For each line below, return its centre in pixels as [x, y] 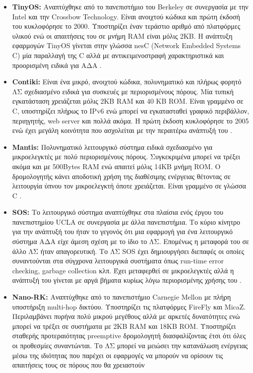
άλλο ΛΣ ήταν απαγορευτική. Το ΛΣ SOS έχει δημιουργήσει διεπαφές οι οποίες [128, 251]
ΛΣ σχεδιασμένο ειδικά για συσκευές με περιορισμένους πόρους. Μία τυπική [123, 91]
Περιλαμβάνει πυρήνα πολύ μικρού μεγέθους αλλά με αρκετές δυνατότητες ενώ [126, 316]
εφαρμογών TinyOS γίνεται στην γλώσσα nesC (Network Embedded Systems [126, 45]
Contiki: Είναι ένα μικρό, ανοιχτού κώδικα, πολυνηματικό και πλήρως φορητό [127, 82]
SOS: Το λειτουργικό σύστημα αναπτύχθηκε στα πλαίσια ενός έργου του [118, 212]
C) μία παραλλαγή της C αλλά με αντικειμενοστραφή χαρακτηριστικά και [118, 55]
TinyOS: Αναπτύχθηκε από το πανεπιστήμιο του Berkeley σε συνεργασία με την [130, 6]
